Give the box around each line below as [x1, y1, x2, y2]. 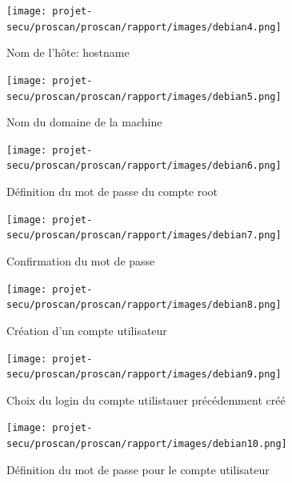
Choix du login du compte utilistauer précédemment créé [6, 391, 286, 408]
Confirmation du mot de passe [6, 253, 155, 269]
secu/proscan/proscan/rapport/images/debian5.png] [6, 90, 282, 102]
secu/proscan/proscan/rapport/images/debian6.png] [6, 160, 282, 172]
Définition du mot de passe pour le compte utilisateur [6, 461, 270, 477]
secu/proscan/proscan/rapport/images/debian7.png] [6, 230, 282, 241]
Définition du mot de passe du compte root [6, 183, 218, 200]
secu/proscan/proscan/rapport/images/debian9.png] [6, 369, 282, 381]
